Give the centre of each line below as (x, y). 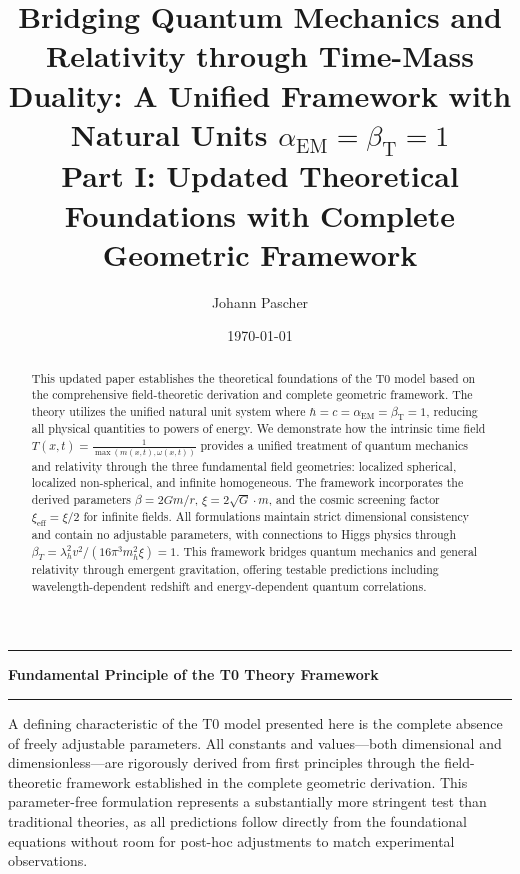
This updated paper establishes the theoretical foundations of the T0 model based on (253, 377)
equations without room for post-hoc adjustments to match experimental (231, 840)
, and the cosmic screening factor (354, 499)
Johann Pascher (260, 301)
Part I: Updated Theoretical (260, 175)
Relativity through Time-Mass (260, 55)
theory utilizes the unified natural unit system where (168, 410)
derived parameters (81, 499)
